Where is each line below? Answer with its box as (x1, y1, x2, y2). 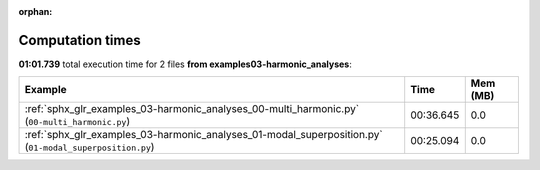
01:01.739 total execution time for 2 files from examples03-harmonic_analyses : (18, 58, 352, 70)
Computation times (18, 31, 141, 49)
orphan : (18, 6, 53, 17)
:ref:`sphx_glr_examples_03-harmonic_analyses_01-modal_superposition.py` (24, 128, 384, 142)
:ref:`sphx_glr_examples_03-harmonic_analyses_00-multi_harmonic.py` (24, 102, 360, 116)
